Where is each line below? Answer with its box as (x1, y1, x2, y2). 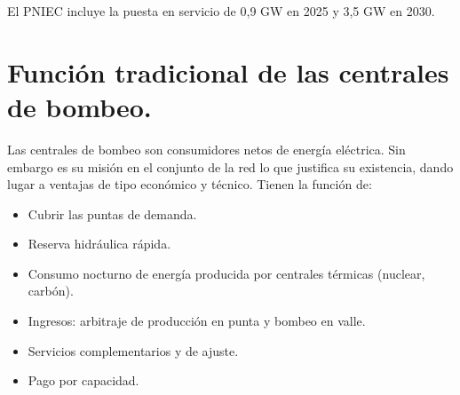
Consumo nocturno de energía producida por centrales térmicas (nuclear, (28, 264, 425, 282)
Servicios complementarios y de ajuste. (28, 341, 239, 359)
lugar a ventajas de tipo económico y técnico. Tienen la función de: (7, 175, 372, 194)
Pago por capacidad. (28, 371, 139, 390)
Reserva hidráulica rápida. (28, 234, 171, 253)
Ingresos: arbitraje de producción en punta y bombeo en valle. (28, 312, 366, 330)
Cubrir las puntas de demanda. (28, 204, 197, 223)
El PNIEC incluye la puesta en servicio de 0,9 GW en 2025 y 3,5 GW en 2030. (7, 2, 435, 20)
